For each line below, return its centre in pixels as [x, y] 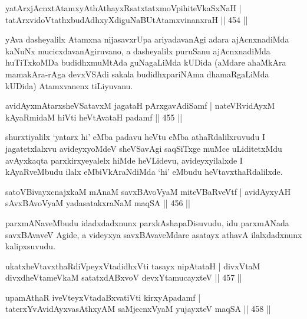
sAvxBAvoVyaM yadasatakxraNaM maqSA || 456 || [98, 203]
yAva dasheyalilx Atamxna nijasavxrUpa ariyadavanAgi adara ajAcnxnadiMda [147, 39]
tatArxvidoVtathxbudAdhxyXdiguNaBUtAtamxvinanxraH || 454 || [127, 19]
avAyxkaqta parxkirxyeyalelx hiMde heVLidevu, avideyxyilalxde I [124, 160]
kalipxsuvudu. [30, 246]
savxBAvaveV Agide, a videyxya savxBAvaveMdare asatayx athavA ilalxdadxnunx [154, 234]
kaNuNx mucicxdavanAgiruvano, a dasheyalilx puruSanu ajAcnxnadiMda [138, 51]
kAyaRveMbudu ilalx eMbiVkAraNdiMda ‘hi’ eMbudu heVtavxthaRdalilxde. [144, 172]
